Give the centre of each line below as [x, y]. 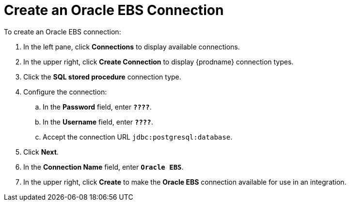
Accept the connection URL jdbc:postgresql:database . [138, 137]
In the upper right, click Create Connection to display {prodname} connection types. [159, 62]
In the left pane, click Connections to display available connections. [132, 47]
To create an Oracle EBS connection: [63, 32]
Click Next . [41, 152]
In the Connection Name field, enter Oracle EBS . [103, 167]
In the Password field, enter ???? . [97, 107]
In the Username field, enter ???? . [98, 122]
